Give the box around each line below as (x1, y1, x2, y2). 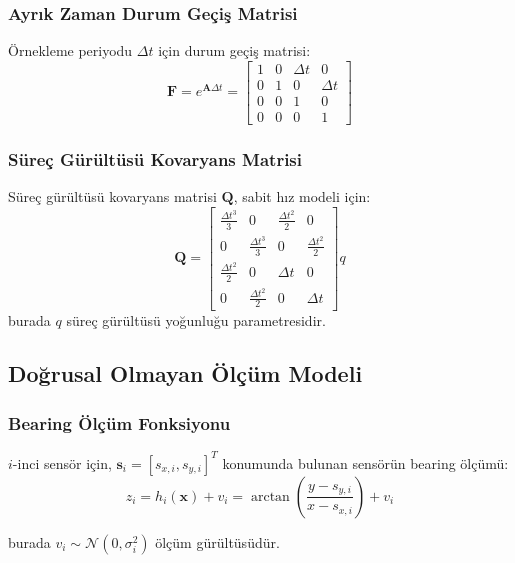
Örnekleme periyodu (8, 40, 133, 61)
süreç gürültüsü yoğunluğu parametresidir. (66, 309, 326, 330)
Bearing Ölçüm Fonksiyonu (8, 410, 231, 435)
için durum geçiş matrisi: (158, 40, 311, 61)
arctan (250, 489, 290, 504)
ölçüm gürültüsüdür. (155, 531, 280, 552)
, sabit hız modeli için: (233, 186, 371, 207)
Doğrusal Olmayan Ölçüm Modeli (8, 358, 363, 389)
